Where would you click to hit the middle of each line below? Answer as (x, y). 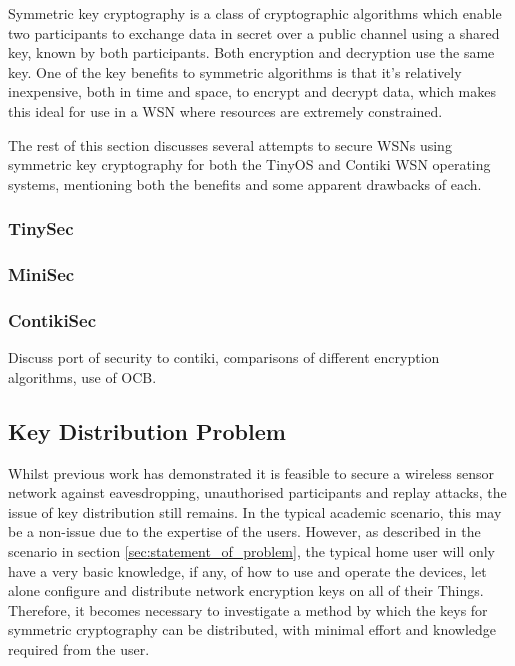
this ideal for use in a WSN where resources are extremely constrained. (225, 110)
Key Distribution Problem (147, 430)
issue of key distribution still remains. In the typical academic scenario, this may (255, 511)
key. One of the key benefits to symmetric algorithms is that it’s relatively (235, 71)
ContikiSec (52, 319)
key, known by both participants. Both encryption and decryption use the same (251, 52)
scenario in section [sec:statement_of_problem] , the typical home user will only (251, 551)
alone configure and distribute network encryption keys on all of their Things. (246, 590)
